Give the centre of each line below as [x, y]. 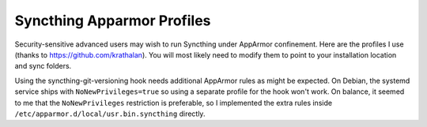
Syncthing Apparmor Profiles [113, 21]
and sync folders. [43, 66]
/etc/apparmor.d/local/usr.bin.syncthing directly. [110, 114]
